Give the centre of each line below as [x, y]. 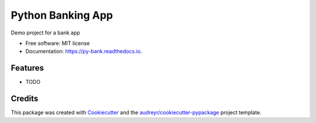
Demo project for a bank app [45, 33]
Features [27, 68]
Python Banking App [62, 15]
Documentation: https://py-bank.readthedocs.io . [84, 51]
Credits [25, 99]
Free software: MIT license [58, 43]
